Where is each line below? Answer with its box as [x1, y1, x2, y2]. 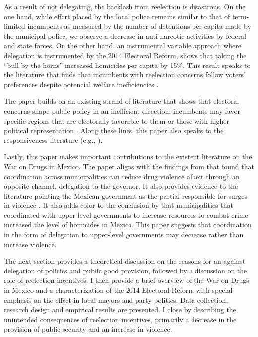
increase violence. [4, 239, 57, 249]
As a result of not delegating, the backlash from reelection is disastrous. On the [4, 1, 246, 11]
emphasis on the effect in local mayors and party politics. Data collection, [4, 294, 228, 305]
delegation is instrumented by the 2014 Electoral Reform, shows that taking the [4, 50, 247, 60]
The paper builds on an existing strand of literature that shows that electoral [4, 96, 239, 106]
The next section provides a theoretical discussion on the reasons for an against [4, 256, 246, 266]
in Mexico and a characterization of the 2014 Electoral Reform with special [4, 285, 233, 295]
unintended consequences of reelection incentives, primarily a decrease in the [4, 314, 237, 324]
